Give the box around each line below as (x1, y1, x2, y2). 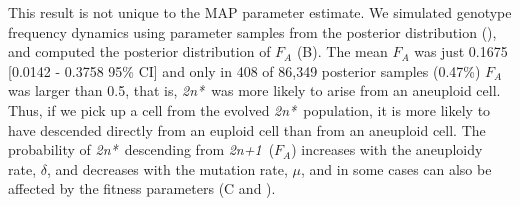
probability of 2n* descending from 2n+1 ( (8, 139, 275, 160)
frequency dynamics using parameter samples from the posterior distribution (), (8, 21, 497, 42)
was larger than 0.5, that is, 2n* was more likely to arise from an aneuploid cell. (8, 80, 501, 101)
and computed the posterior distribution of (8, 41, 271, 62)
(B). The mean (296, 41, 388, 62)
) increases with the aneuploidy (291, 139, 483, 160)
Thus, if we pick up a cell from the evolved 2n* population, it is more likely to (8, 99, 491, 120)
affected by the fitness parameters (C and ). (8, 178, 276, 199)
